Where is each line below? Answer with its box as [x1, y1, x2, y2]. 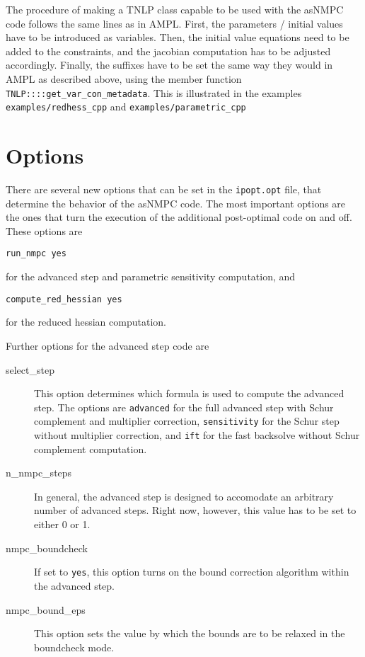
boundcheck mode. [34, 639, 115, 654]
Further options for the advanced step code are [6, 338, 209, 353]
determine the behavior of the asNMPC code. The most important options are [6, 195, 346, 210]
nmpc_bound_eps [6, 602, 86, 617]
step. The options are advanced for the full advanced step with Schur [34, 399, 334, 414]
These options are [6, 223, 83, 238]
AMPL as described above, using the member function [6, 71, 242, 86]
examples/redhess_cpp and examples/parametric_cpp [6, 99, 246, 114]
